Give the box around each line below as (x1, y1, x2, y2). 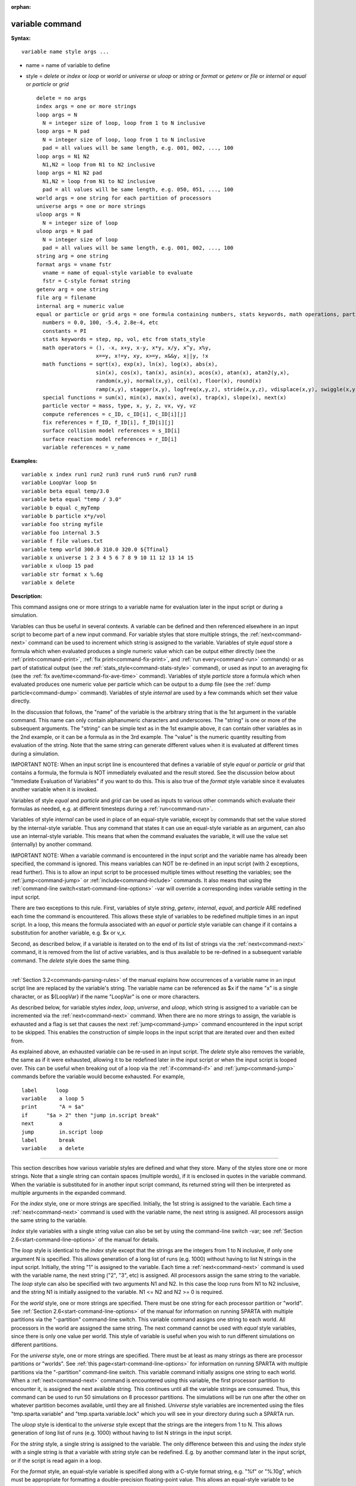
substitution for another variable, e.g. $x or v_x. (11, 929, 127, 936)
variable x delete (21, 580, 75, 586)
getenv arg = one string (36, 286, 109, 292)
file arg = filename (36, 294, 96, 301)
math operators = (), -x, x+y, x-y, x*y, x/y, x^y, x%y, (42, 344, 212, 351)
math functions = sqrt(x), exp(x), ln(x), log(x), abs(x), (42, 361, 218, 368)
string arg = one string (36, 253, 109, 260)
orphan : (11, 4, 31, 10)
